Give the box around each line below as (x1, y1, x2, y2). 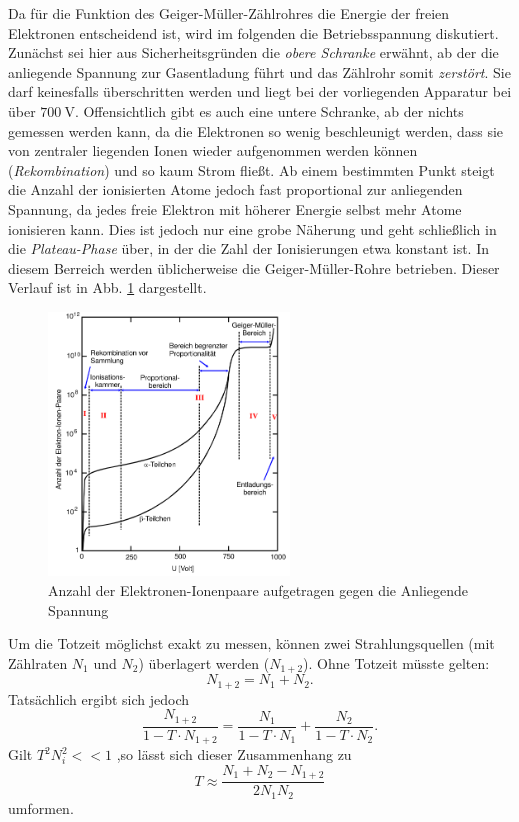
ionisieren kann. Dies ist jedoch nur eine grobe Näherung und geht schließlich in (8, 218, 497, 239)
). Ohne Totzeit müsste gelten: (303, 652, 490, 673)
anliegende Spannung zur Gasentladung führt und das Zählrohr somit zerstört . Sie (8, 61, 511, 82)
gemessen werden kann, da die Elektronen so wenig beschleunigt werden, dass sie (8, 120, 504, 141)
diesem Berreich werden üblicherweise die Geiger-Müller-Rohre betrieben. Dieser (8, 257, 500, 278)
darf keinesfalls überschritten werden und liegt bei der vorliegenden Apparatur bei (8, 81, 512, 102)
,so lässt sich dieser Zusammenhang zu (116, 744, 352, 765)
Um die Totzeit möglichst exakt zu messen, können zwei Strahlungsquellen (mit (8, 633, 495, 654)
